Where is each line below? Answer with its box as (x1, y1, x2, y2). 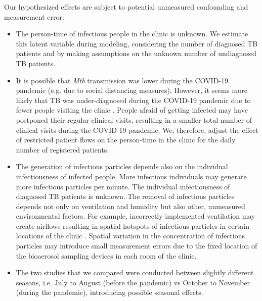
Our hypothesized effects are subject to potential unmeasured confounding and (4, 2, 248, 12)
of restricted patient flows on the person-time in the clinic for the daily (16, 134, 236, 145)
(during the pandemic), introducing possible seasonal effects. (16, 287, 203, 297)
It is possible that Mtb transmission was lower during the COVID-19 (16, 75, 229, 85)
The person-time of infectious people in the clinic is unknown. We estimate (16, 28, 248, 39)
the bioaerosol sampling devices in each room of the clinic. (16, 250, 197, 261)
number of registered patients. (16, 144, 109, 155)
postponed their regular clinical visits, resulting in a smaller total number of (16, 114, 252, 125)
